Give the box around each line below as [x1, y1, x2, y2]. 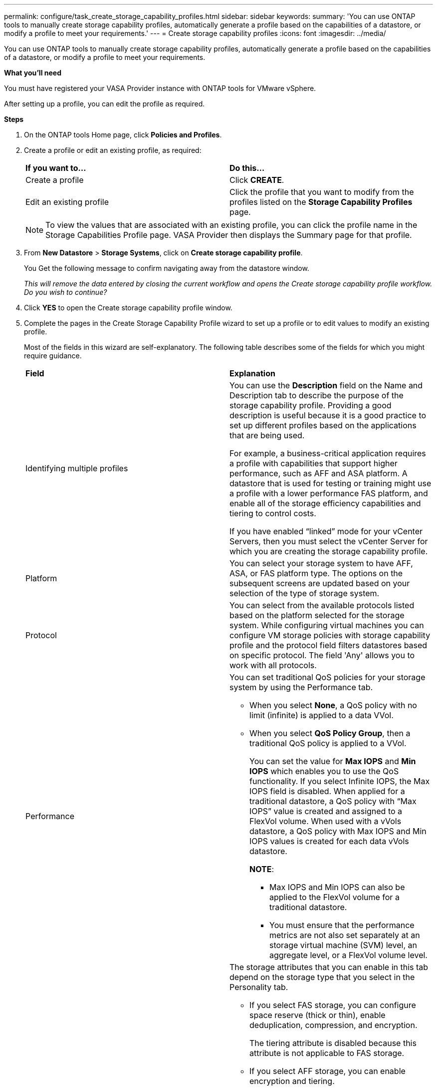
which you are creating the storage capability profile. [229, 546, 428, 556]
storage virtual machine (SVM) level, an [269, 940, 417, 950]
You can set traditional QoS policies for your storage [229, 672, 426, 682]
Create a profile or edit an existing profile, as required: [24, 146, 202, 154]
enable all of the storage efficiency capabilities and [229, 498, 421, 508]
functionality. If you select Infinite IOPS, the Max [249, 776, 430, 786]
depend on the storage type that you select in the [229, 972, 415, 982]
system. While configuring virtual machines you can [229, 620, 424, 630]
